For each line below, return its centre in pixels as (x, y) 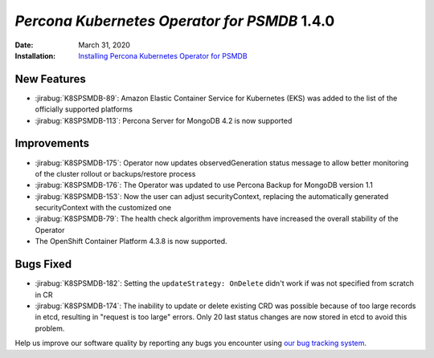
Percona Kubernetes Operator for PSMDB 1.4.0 (175, 21)
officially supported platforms (84, 109)
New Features (50, 79)
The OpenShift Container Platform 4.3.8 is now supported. (131, 242)
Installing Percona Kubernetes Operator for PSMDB (163, 55)
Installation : (35, 55)
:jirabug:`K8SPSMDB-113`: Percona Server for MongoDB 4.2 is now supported (164, 120)
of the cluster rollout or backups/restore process (115, 173)
